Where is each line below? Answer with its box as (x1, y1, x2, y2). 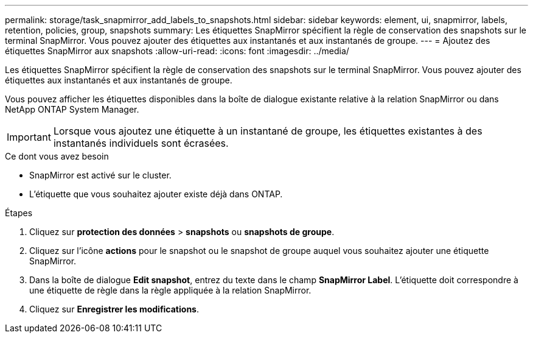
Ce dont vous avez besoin (5, 151, 109, 161)
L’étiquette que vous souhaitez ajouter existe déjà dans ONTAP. (29, 189, 283, 199)
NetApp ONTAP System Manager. (5, 104, 139, 114)
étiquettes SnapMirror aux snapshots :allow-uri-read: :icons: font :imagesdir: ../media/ (5, 46, 349, 56)
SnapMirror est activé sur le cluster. (29, 170, 172, 180)
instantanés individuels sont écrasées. (53, 137, 229, 149)
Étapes (5, 208, 33, 218)
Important (7, 131, 51, 143)
